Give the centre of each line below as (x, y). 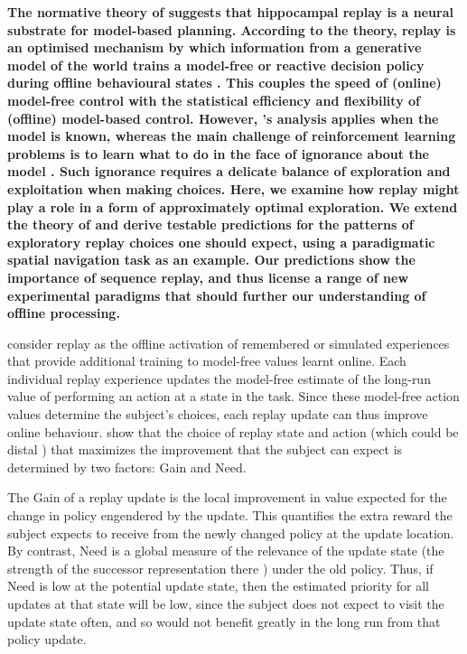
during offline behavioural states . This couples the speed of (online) (224, 83)
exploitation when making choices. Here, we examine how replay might (233, 188)
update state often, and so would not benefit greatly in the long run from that (224, 621)
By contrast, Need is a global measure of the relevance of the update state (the (226, 551)
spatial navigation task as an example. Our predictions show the (211, 260)
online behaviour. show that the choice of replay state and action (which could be (233, 431)
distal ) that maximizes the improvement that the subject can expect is (205, 449)
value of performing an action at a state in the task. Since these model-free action (233, 396)
